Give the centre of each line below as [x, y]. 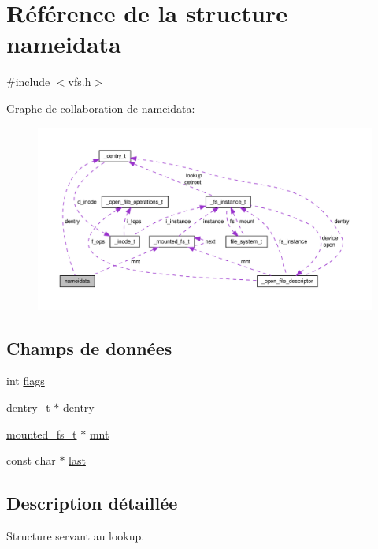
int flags [26, 381]
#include [28, 82]
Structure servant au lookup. [76, 535]
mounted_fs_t [42, 433]
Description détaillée [92, 503]
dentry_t [28, 407]
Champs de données [89, 347]
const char [31, 460]
